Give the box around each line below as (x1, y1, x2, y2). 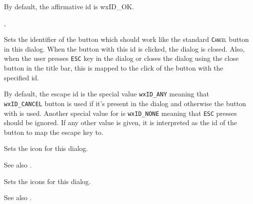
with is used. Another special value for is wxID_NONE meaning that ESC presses (4, 108, 237, 118)
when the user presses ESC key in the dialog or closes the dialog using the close (4, 53, 239, 63)
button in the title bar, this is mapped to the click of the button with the (4, 63, 223, 73)
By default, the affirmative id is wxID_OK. (4, 1, 134, 11)
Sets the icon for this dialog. (4, 143, 88, 153)
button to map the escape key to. (4, 127, 103, 137)
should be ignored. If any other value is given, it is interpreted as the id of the (4, 117, 237, 128)
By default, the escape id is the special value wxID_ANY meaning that (4, 89, 209, 99)
